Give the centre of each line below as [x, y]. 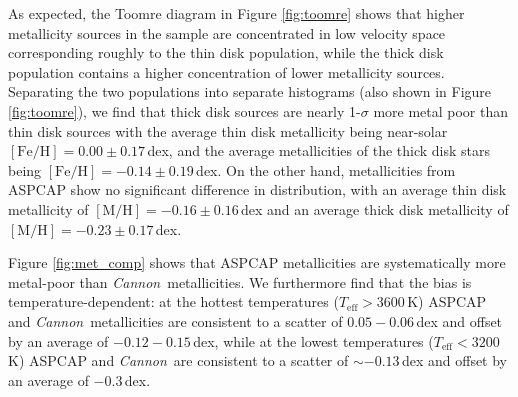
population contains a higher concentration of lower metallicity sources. [226, 71]
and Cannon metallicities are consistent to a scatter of [175, 320]
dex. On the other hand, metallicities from [326, 169]
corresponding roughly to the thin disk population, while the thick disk [226, 52]
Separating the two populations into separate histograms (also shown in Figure [250, 91]
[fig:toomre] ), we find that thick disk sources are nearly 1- [184, 110]
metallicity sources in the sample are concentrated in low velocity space [227, 32]
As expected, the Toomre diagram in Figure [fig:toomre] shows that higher [236, 13]
